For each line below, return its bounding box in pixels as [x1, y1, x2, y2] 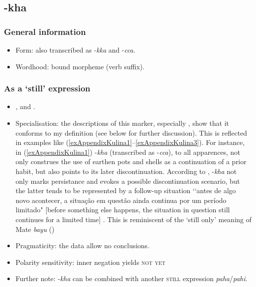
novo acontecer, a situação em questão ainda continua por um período [15, 195, 227, 205]
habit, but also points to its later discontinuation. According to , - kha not [15, 166, 237, 176]
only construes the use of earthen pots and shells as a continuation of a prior [15, 156, 247, 167]
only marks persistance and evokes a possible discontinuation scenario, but [15, 175, 240, 186]
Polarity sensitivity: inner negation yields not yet [15, 257, 166, 267]
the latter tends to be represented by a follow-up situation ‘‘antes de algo [15, 185, 236, 196]
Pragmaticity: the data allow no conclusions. [15, 240, 150, 251]
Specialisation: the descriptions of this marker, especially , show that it [15, 118, 229, 128]
